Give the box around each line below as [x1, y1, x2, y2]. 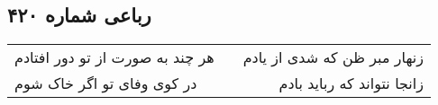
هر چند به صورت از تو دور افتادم [14, 47, 214, 68]
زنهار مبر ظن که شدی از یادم [242, 47, 424, 68]
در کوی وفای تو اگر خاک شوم [14, 73, 197, 94]
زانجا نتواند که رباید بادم [278, 73, 424, 94]
